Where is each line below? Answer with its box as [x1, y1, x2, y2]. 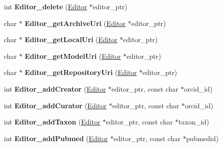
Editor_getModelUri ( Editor [25, 50, 121, 61]
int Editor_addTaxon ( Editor [4, 117, 100, 127]
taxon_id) [178, 117, 209, 127]
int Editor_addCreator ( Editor [4, 83, 106, 94]
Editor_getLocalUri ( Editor [25, 34, 118, 45]
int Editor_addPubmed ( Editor [4, 133, 108, 143]
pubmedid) [186, 133, 219, 143]
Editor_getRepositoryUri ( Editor [25, 67, 137, 77]
